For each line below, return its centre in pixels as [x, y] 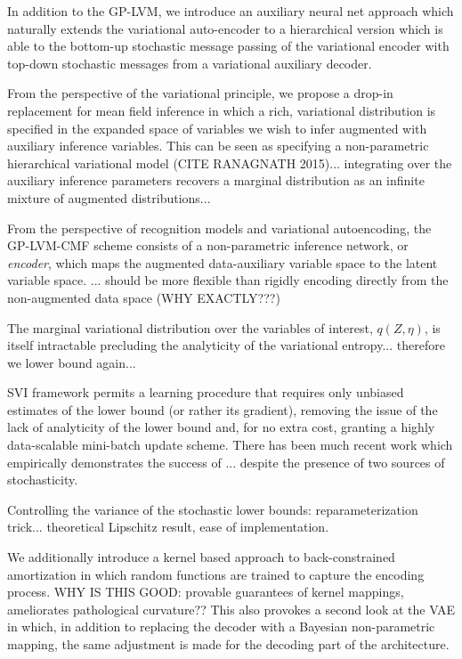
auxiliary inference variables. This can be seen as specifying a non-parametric [218, 146]
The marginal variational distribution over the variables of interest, [190, 327]
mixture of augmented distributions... [109, 197]
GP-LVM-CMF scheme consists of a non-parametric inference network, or [208, 245]
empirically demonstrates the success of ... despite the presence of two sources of [226, 462]
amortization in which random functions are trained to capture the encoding [216, 574]
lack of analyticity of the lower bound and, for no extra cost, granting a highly [221, 427]
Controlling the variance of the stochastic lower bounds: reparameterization [213, 509]
